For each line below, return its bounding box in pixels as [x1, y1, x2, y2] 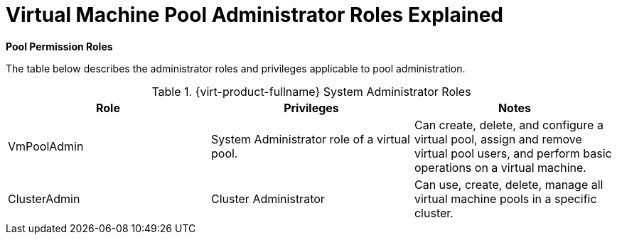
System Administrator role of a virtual [210, 131, 410, 146]
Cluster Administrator [210, 191, 325, 206]
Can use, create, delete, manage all [414, 177, 603, 192]
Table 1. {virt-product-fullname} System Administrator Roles [151, 84, 471, 99]
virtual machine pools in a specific [414, 191, 597, 206]
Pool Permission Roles [6, 40, 113, 53]
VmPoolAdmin [8, 138, 84, 153]
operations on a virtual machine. [414, 160, 586, 175]
